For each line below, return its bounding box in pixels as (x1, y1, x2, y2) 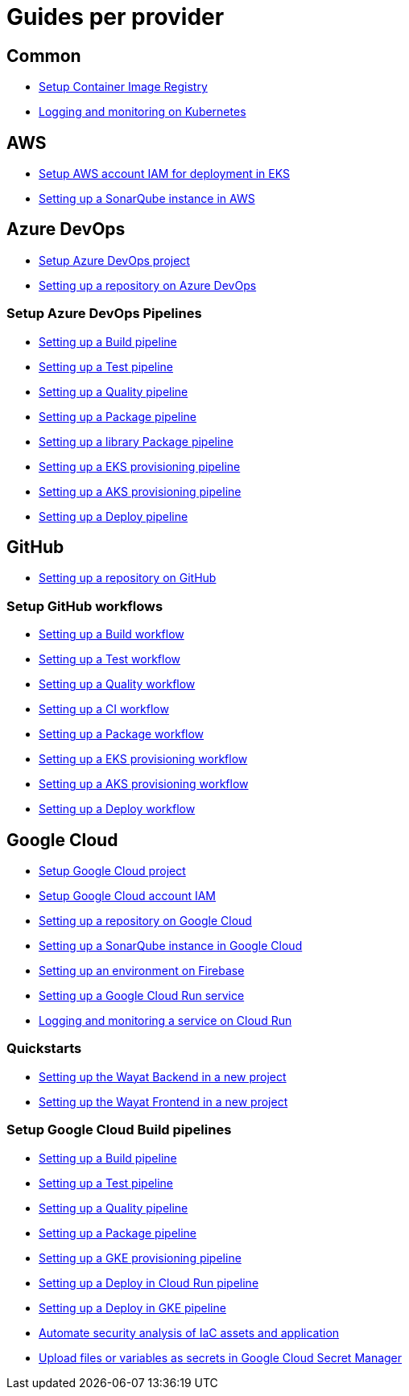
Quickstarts (6, 1040, 82, 1057)
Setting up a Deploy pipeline (39, 509, 188, 523)
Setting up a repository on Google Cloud (39, 914, 252, 928)
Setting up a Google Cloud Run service (39, 989, 245, 1003)
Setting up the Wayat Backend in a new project (39, 1069, 287, 1084)
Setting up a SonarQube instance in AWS (39, 192, 255, 206)
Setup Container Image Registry (39, 80, 208, 94)
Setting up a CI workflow (39, 702, 169, 717)
